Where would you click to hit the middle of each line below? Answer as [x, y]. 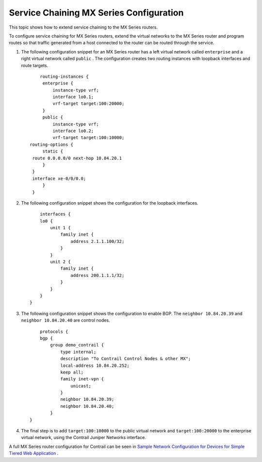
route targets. [35, 65]
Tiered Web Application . [34, 453]
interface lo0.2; [73, 131]
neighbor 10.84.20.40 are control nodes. [65, 320]
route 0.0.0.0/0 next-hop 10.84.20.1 [77, 158]
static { [53, 151]
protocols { [54, 331]
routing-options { [52, 144]
